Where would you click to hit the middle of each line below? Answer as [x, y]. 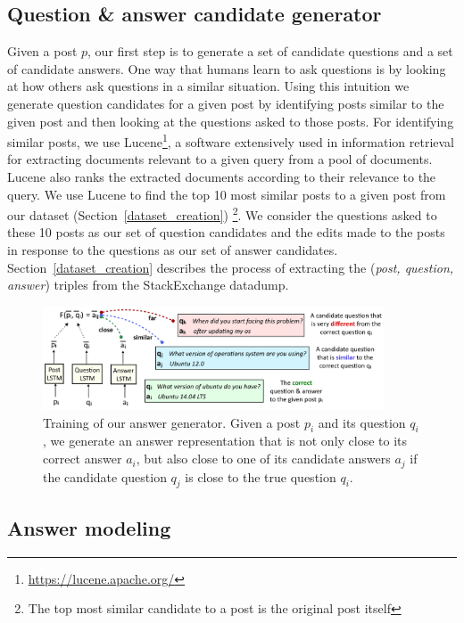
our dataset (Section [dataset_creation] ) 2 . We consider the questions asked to [222, 213]
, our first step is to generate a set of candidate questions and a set [270, 51]
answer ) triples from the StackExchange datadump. [148, 285]
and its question [362, 422]
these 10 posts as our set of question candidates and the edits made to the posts [226, 232]
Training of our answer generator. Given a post [172, 422]
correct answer [83, 459]
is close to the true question [261, 476]
